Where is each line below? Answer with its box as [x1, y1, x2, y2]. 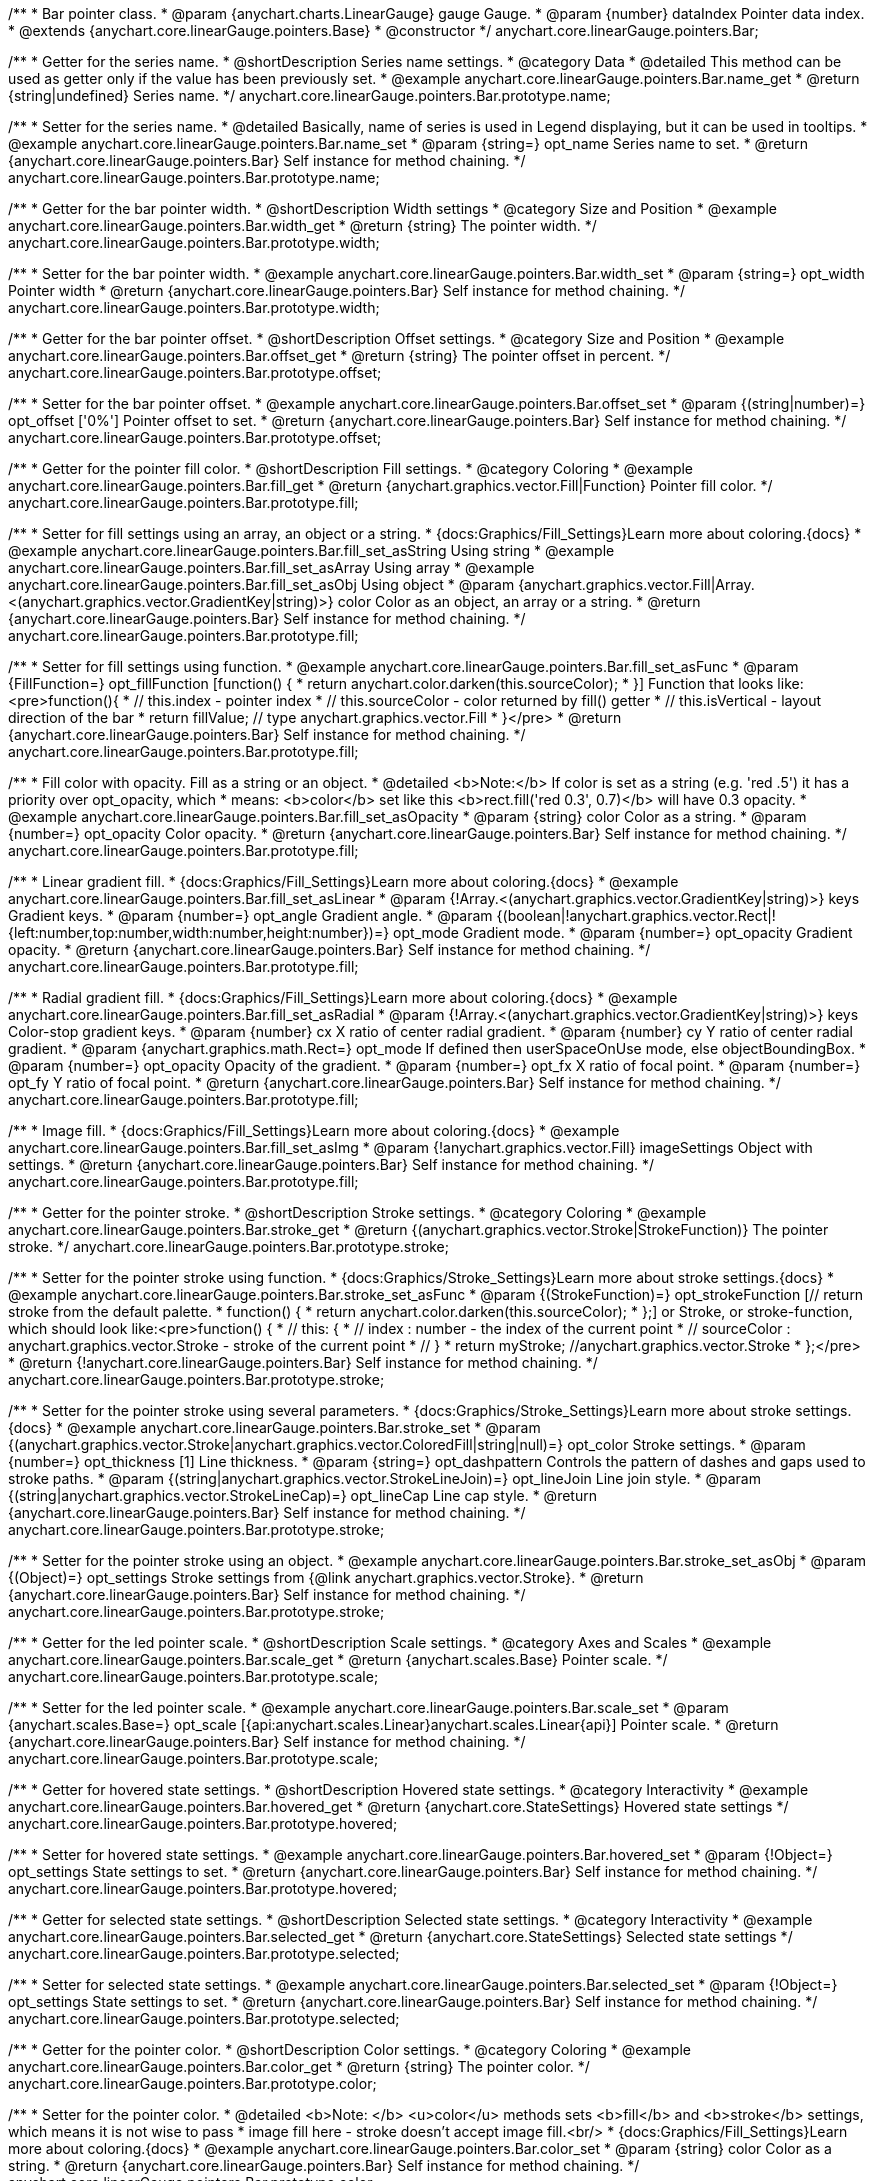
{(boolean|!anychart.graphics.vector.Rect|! [496, 907, 776, 924]
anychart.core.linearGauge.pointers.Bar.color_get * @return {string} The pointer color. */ [8, 2058, 590, 2075]
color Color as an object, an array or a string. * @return [337, 593, 701, 610]
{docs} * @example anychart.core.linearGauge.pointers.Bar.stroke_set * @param [8, 1419, 541, 1436]
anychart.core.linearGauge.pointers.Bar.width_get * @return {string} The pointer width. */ [8, 217, 597, 234]
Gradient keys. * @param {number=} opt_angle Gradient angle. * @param [8, 907, 493, 924]
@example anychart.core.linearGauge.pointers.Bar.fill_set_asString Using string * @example [8, 542, 615, 559]
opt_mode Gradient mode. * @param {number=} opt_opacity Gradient [393, 924, 853, 941]
